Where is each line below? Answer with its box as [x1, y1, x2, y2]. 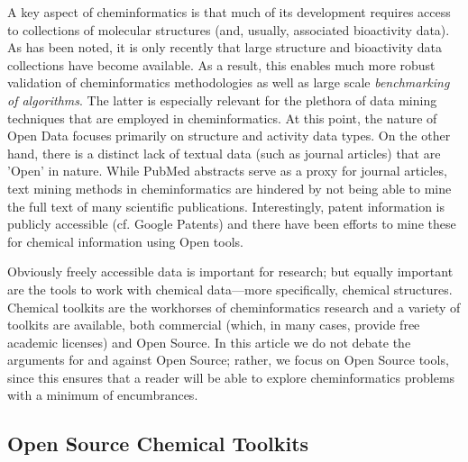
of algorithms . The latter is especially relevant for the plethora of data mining [7, 90, 437, 109]
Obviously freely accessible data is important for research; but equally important [7, 262, 454, 281]
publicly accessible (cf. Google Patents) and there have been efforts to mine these [7, 214, 456, 233]
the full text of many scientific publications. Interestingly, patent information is [7, 196, 445, 215]
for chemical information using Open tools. [7, 231, 243, 250]
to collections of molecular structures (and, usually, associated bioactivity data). [7, 20, 450, 39]
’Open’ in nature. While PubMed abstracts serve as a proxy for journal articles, [7, 161, 447, 180]
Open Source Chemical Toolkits [7, 430, 309, 457]
